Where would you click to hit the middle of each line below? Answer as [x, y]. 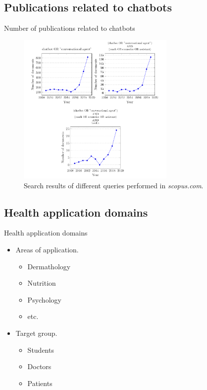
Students [41, 350]
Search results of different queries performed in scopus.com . [114, 185]
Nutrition [42, 283]
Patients [40, 383]
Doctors [39, 366]
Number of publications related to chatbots [70, 28]
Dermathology [49, 266]
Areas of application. [47, 249]
